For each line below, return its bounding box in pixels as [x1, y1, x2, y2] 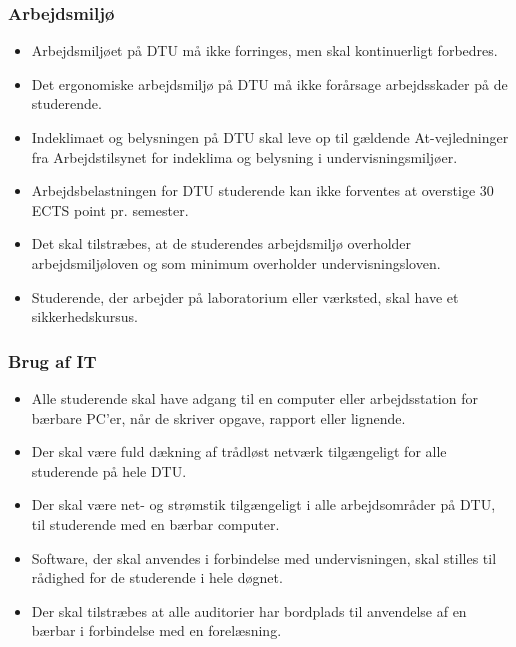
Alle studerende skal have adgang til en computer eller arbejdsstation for [31, 387, 478, 408]
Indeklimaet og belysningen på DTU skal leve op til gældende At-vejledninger [31, 127, 509, 147]
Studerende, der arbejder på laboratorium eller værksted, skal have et [31, 286, 459, 307]
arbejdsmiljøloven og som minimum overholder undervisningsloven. [31, 252, 441, 273]
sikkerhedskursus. [31, 306, 138, 327]
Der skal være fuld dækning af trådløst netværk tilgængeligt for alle [31, 441, 447, 462]
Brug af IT [8, 348, 97, 373]
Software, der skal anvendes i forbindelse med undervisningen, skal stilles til [31, 547, 497, 568]
